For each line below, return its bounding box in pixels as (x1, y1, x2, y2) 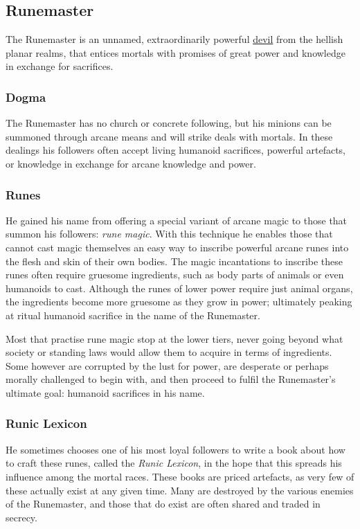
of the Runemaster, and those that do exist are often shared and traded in (6, 496, 321, 511)
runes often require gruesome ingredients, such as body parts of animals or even (6, 267, 344, 282)
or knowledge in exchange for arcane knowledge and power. (6, 156, 256, 170)
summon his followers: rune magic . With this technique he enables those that (6, 226, 333, 241)
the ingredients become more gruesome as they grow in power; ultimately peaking (6, 294, 352, 309)
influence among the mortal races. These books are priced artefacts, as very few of (6, 469, 354, 483)
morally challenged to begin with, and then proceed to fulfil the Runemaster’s (6, 372, 336, 386)
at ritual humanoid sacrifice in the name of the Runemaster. (6, 307, 260, 322)
